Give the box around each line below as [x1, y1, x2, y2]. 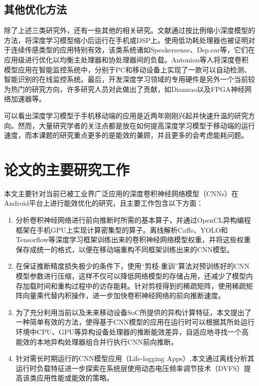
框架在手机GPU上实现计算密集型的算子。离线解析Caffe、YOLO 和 [15, 224, 228, 235]
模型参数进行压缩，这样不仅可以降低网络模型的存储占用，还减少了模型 [15, 271, 246, 281]
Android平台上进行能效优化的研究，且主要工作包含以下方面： [4, 198, 204, 208]
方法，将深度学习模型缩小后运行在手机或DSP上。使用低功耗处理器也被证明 [4, 34, 249, 45]
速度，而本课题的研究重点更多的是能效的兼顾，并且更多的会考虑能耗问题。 [4, 130, 248, 140]
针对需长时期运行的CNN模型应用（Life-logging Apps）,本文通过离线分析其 [15, 353, 255, 364]
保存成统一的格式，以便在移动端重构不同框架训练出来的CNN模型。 [15, 244, 234, 254]
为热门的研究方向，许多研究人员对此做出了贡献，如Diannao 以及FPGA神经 [4, 83, 245, 94]
